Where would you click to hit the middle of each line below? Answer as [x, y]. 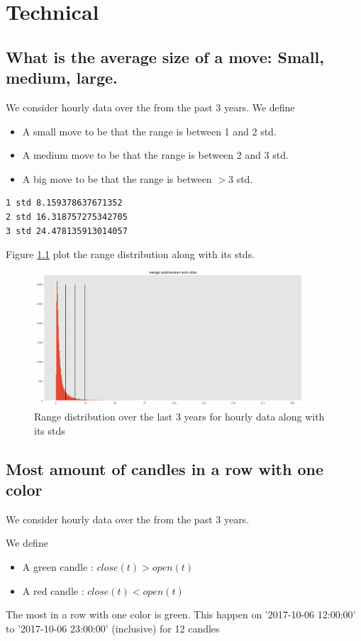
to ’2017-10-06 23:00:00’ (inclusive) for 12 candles [113, 628]
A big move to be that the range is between [117, 178]
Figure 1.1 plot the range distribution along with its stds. [130, 254]
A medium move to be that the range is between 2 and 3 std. [155, 155]
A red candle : [53, 590]
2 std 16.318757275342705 [67, 217]
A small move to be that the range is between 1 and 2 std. [149, 131]
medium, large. [62, 78]
